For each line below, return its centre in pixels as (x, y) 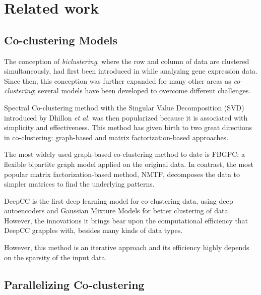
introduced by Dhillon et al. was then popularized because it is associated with (126, 117)
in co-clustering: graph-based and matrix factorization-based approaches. (116, 137)
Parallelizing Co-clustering (74, 284)
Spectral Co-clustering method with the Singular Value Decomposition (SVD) (124, 107)
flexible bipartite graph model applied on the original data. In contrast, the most (129, 164)
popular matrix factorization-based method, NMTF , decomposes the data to (122, 174)
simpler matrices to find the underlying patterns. (79, 184)
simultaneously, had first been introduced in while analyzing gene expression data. (131, 71)
